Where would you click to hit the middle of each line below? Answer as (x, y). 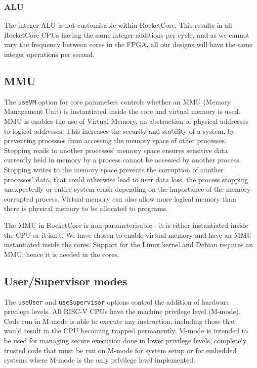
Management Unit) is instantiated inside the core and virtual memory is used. (122, 111)
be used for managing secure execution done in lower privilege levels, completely (125, 340)
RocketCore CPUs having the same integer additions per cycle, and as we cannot (127, 34)
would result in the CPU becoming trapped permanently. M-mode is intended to (126, 331)
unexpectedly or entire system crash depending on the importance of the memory (127, 189)
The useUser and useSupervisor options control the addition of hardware (117, 301)
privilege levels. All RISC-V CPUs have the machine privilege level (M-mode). (122, 311)
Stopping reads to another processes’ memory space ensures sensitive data (116, 150)
